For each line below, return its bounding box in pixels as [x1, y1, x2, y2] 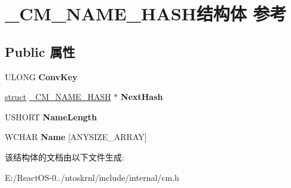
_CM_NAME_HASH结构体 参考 [5, 1, 287, 26]
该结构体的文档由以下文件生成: [5, 150, 124, 163]
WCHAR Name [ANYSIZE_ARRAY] [5, 131, 147, 143]
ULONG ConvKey [5, 70, 78, 83]
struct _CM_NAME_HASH [5, 90, 111, 103]
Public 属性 [5, 42, 75, 60]
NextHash [121, 90, 163, 103]
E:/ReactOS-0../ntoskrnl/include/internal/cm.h [5, 171, 179, 183]
